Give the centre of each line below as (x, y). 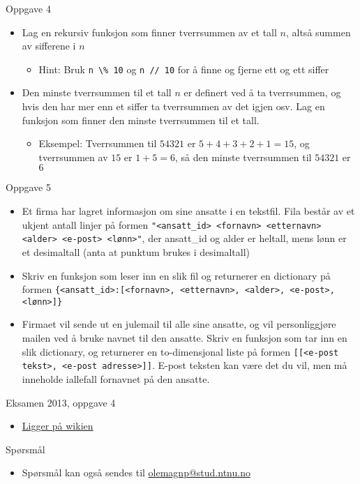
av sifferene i (49, 46)
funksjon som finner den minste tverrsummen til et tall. (141, 120)
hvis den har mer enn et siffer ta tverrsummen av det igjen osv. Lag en (173, 106)
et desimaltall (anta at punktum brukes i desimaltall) (136, 251)
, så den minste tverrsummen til (243, 157)
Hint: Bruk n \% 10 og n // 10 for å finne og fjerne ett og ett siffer (184, 69)
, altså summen (318, 32)
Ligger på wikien (58, 426)
